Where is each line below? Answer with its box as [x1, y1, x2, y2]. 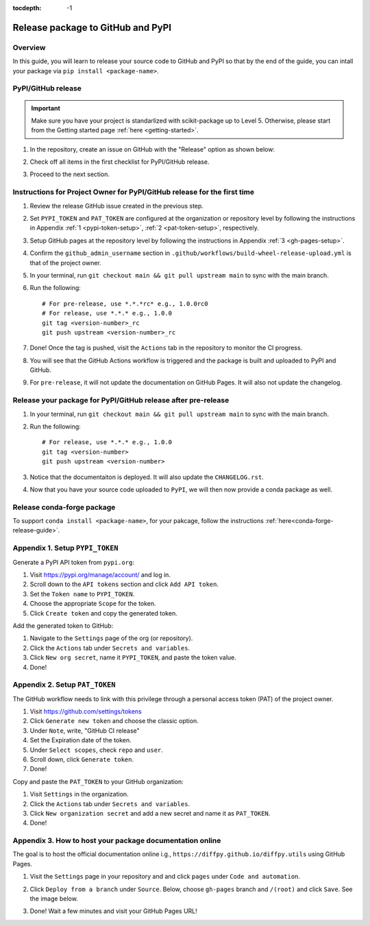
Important [31, 103, 61, 112]
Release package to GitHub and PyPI [12, 21, 171, 34]
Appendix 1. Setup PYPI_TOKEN [12, 544, 119, 553]
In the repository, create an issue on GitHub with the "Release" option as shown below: [29, 145, 275, 154]
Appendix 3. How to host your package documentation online [12, 836, 221, 846]
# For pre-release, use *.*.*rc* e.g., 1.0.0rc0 [42, 300, 208, 308]
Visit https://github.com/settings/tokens [29, 707, 142, 716]
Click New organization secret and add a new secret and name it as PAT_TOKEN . [29, 809, 271, 817]
